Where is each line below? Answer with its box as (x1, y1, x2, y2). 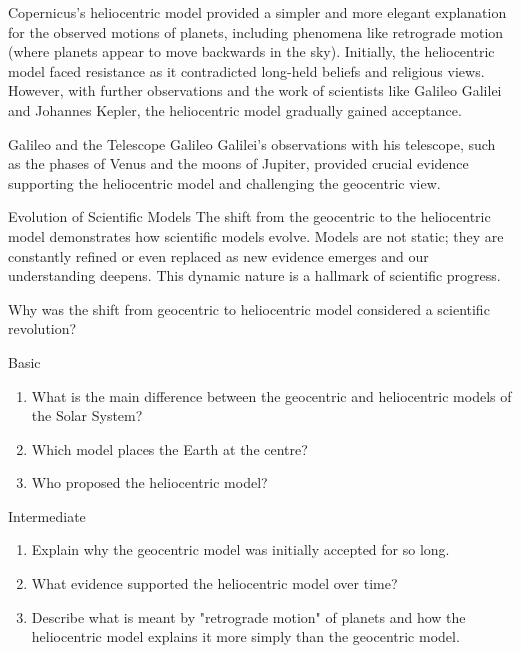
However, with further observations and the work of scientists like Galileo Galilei (8, 80, 502, 101)
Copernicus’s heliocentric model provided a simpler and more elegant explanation (8, 2, 507, 22)
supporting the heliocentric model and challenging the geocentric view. (8, 172, 441, 193)
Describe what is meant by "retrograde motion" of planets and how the (31, 606, 466, 627)
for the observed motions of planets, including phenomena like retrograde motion (8, 21, 504, 42)
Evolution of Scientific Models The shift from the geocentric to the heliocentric (8, 206, 491, 227)
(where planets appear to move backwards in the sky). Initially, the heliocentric (8, 41, 495, 62)
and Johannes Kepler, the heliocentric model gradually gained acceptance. (8, 99, 462, 120)
